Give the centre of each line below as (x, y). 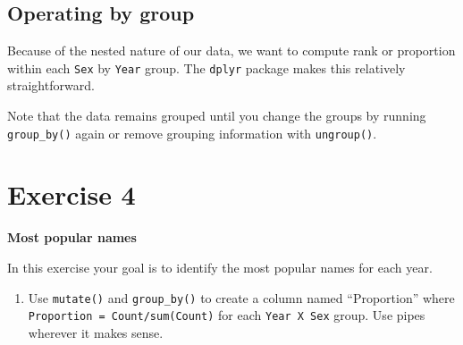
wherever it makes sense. (96, 332)
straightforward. (51, 85)
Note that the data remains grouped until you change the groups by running (217, 116)
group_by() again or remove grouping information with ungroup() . (192, 133)
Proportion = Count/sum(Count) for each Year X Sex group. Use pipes (227, 315)
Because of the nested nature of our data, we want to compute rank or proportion (231, 50)
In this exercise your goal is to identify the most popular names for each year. (220, 268)
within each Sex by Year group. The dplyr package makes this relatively (206, 67)
